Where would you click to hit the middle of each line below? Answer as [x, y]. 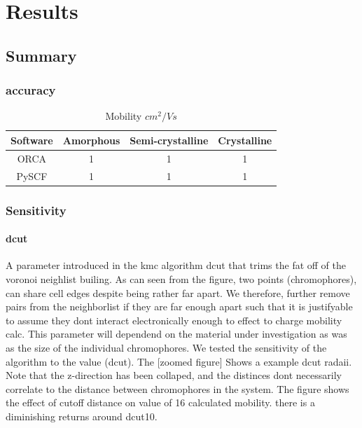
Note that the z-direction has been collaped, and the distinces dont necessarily [174, 375]
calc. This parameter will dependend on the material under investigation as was [176, 334]
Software [32, 140]
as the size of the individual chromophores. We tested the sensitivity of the [166, 347]
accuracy [31, 90]
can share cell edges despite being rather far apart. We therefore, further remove [178, 292]
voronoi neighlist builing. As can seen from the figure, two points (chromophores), [181, 278]
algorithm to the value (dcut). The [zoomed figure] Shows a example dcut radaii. [179, 361]
